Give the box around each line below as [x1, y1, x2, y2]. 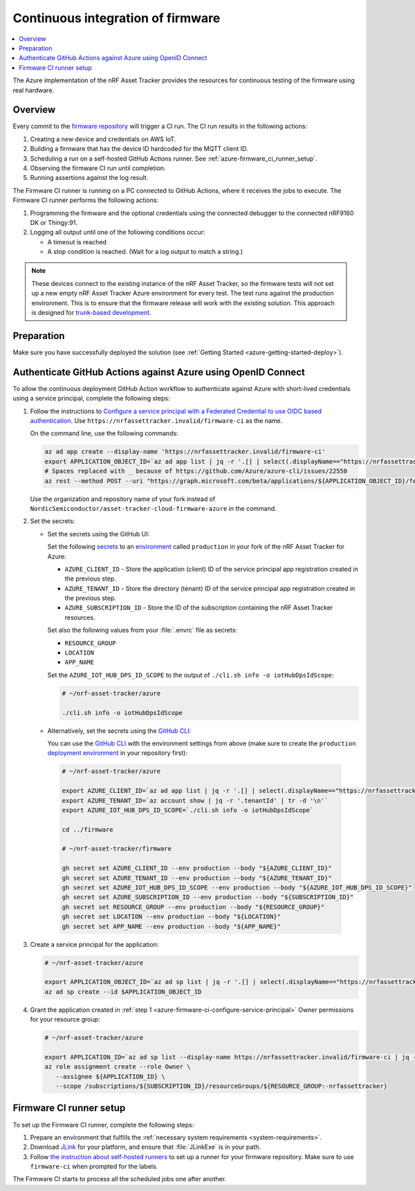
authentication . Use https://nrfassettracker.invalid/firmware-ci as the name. [30, 417, 283, 425]
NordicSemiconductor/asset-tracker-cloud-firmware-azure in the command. [30, 504, 277, 512]
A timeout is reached [47, 237, 107, 246]
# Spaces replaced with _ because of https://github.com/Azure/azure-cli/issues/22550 [44, 467, 348, 475]
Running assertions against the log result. [30, 174, 149, 182]
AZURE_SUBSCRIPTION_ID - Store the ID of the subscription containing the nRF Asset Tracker [64, 603, 333, 612]
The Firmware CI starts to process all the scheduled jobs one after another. [12, 1175, 227, 1183]
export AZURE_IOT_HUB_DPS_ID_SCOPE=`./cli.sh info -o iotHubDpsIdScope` [62, 806, 314, 814]
